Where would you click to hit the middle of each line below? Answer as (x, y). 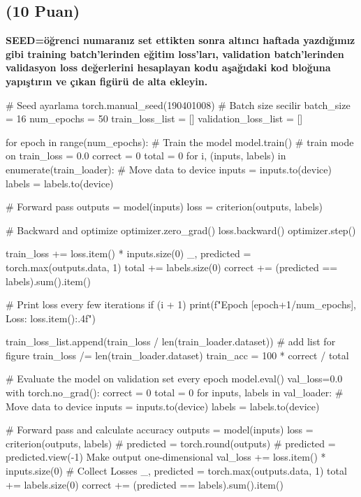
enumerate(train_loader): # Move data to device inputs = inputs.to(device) (169, 169)
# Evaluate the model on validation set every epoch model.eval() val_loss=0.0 (174, 379)
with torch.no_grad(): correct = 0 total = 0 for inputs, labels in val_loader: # (175, 392)
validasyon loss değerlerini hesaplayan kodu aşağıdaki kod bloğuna (168, 67)
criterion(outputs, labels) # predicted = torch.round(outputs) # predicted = (171, 443)
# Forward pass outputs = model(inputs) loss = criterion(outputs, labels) (164, 207)
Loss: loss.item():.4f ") (51, 318)
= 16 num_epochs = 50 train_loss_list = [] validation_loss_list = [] (154, 118)
